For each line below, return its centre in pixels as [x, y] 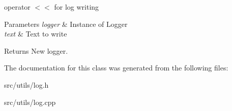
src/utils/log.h [26, 84]
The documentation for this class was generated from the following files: [116, 68]
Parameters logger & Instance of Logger [66, 24]
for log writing [77, 7]
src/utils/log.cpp [30, 102]
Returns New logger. [36, 50]
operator [17, 7]
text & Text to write [36, 34]
